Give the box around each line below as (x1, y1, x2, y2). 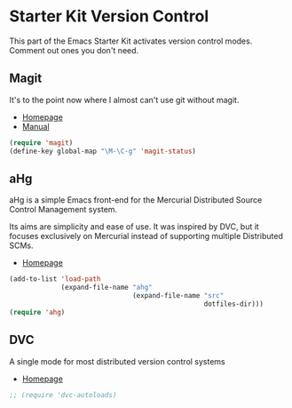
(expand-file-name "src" (131, 292, 225, 300)
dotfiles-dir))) (203, 300, 264, 308)
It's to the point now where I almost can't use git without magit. (9, 94, 240, 105)
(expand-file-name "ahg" (60, 283, 153, 292)
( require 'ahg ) (9, 308, 66, 316)
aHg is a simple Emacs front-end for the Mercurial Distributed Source (9, 195, 263, 205)
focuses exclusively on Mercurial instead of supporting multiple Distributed (9, 231, 284, 242)
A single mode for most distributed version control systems (9, 356, 226, 366)
